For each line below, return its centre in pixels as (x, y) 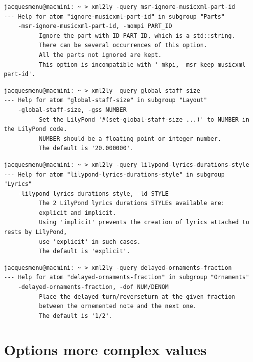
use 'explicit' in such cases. (90, 242)
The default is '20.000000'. (86, 148)
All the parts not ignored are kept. (100, 55)
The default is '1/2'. (76, 316)
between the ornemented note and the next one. (118, 306)
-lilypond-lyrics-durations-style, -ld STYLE (93, 194)
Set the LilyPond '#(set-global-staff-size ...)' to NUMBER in (144, 119)
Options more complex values (105, 349)
